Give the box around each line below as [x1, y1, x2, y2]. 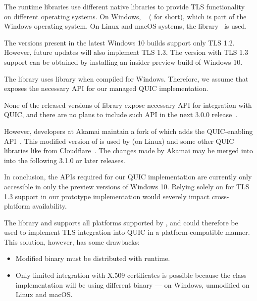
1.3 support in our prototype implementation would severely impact [4, 191, 210, 201]
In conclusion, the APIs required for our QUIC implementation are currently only [4, 172, 252, 182]
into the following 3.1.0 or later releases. [4, 155, 125, 165]
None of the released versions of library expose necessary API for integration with [4, 99, 252, 110]
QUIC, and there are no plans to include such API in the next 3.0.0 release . [4, 109, 238, 120]
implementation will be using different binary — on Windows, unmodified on [15, 279, 250, 290]
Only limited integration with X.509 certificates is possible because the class [15, 270, 247, 280]
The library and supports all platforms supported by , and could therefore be [4, 217, 238, 227]
